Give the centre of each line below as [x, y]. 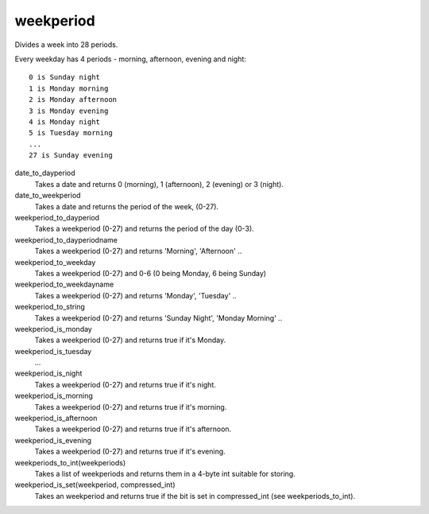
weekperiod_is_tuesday [53, 351]
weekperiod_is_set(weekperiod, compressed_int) [95, 485]
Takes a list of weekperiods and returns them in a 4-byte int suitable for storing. [165, 474]
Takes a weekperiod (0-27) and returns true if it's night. [125, 384]
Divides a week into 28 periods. [66, 45]
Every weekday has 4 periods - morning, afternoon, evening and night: [130, 59]
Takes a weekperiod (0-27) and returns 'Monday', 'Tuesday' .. [136, 295]
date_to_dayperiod [45, 173]
